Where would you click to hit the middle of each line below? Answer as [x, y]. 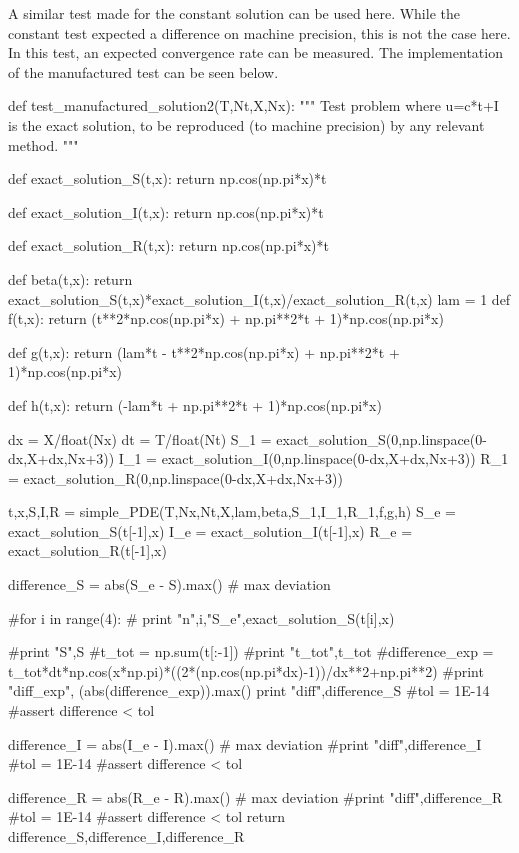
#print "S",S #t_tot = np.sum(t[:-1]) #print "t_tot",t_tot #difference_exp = [251, 651]
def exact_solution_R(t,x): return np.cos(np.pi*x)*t [168, 245]
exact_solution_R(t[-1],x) [87, 550]
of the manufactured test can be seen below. [143, 71]
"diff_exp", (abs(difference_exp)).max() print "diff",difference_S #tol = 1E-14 [249, 690]
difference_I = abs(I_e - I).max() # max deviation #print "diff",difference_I [245, 743]
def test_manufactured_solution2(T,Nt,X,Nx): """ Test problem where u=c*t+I [253, 105]
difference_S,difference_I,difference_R [126, 836]
